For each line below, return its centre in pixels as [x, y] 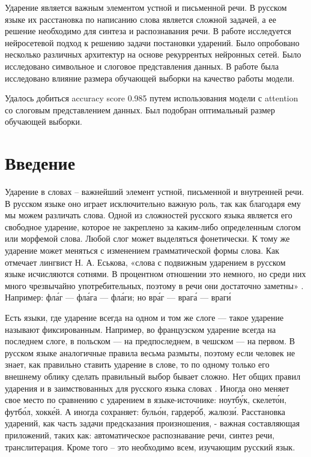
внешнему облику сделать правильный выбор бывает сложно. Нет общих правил [153, 376]
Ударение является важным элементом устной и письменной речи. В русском [146, 7]
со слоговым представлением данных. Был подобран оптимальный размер [140, 109]
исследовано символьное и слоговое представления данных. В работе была [142, 66]
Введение [40, 163]
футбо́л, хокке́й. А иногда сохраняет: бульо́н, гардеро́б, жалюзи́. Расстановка [145, 411]
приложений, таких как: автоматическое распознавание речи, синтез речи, [140, 435]
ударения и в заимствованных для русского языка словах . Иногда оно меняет [147, 388]
